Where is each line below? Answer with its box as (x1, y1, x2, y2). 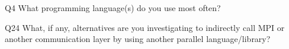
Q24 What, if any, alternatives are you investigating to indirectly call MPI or (5, 21, 285, 33)
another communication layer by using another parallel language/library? (5, 33, 271, 45)
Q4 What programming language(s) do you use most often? (5, 2, 221, 13)
